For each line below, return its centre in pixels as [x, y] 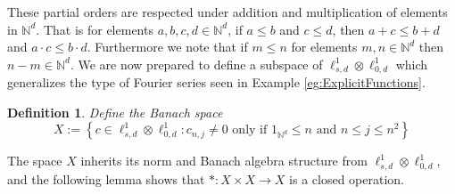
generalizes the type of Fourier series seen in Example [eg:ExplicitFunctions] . [216, 82]
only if [250, 130]
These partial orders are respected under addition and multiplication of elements [227, 12]
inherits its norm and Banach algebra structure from [224, 161]
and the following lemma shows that [106, 178]
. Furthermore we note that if [167, 47]
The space [35, 161]
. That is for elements [95, 29]
